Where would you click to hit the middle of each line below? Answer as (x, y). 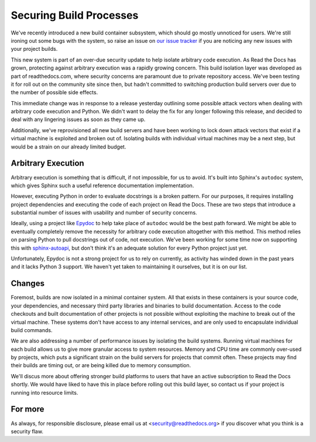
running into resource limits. (44, 392)
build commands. (32, 330)
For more (28, 409)
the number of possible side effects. (54, 92)
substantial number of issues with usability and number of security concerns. (104, 213)
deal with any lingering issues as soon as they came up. (78, 119)
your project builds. (34, 49)
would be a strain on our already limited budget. (68, 147)
